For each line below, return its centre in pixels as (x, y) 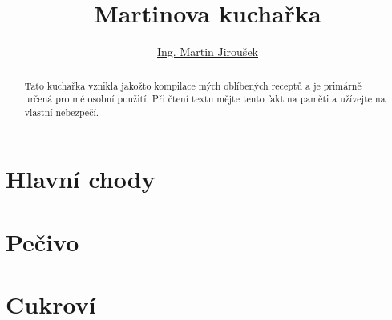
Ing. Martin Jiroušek (208, 52)
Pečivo (42, 241)
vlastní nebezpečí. (62, 112)
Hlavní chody (81, 179)
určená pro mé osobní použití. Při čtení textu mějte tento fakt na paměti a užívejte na (205, 99)
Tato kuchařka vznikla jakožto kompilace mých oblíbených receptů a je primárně (193, 85)
